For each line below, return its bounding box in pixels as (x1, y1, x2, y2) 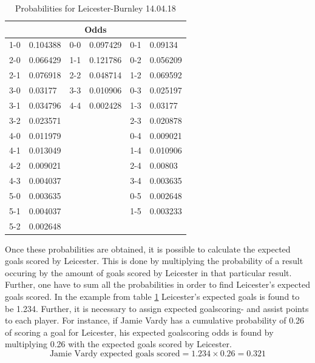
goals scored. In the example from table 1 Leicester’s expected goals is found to (5, 290, 300, 303)
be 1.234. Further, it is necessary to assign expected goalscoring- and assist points (5, 302, 309, 314)
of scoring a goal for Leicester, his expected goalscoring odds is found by (5, 325, 274, 338)
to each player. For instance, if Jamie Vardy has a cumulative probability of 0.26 (5, 314, 305, 327)
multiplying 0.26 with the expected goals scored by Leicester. (5, 338, 232, 350)
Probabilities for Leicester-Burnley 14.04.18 (15, 2, 176, 14)
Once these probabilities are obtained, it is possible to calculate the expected (5, 242, 291, 255)
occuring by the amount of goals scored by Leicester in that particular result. (5, 266, 292, 279)
